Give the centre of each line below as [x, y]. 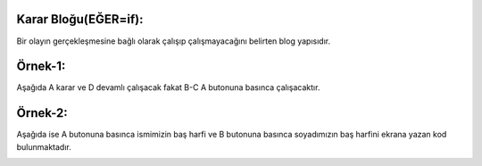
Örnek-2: [42, 113]
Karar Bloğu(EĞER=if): [80, 19]
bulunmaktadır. [44, 146]
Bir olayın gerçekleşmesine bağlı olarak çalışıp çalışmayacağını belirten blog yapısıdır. [173, 41]
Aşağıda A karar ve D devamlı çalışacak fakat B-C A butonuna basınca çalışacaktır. [168, 87]
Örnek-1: [41, 66]
